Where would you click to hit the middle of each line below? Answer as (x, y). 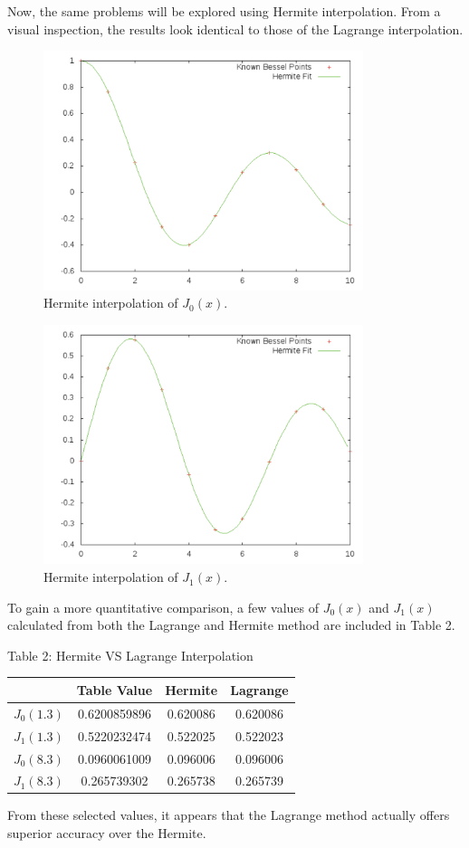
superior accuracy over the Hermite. (107, 833)
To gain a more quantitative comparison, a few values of (163, 607)
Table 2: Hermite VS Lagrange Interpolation (130, 655)
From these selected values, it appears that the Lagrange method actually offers (229, 815)
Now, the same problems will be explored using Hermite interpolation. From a (224, 11)
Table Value (115, 689)
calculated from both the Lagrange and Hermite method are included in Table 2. (231, 625)
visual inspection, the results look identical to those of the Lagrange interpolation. (235, 29)
